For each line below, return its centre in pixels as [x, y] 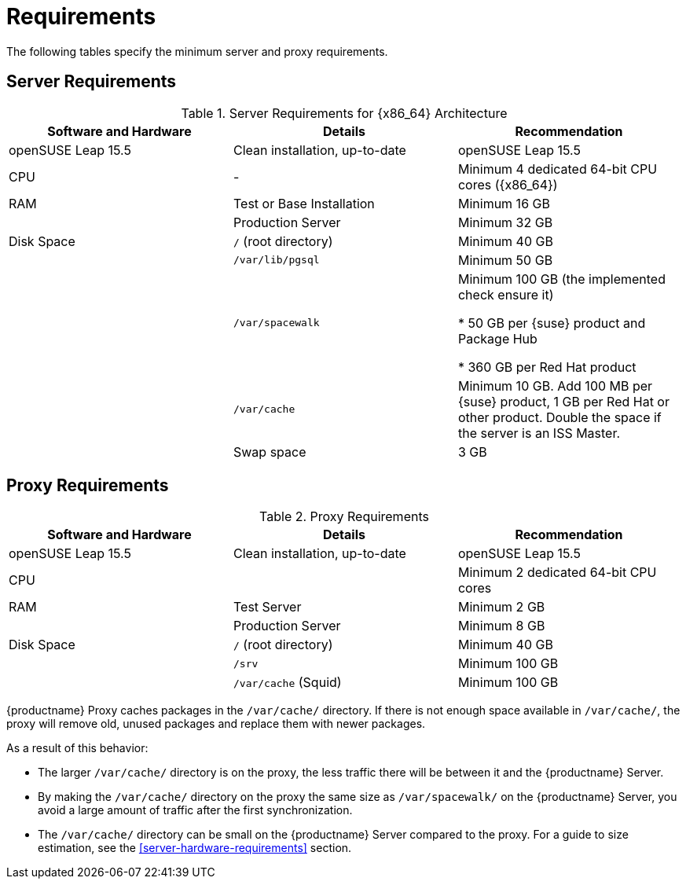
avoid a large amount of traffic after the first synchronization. [195, 810]
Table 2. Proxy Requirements [344, 517]
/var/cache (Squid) [287, 683]
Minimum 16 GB [504, 203]
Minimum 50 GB [505, 260]
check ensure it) [506, 294]
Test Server [267, 607]
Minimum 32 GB [505, 222]
